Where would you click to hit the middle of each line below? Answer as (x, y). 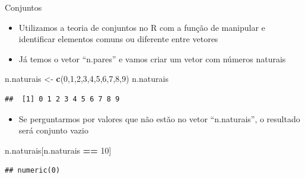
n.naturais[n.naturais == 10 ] (58, 150)
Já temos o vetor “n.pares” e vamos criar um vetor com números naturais (152, 58)
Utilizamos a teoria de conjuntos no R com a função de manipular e (142, 27)
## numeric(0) (33, 171)
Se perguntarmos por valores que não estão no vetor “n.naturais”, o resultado (159, 118)
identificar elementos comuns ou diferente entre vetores (118, 39)
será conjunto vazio (53, 130)
